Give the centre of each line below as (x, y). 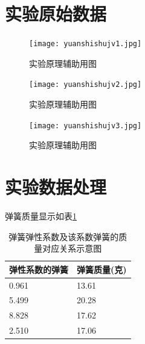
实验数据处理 (56, 187)
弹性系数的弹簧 (39, 269)
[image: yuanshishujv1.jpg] (85, 44)
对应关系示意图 (72, 248)
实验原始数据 (56, 14)
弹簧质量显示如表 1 (41, 216)
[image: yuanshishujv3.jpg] (85, 126)
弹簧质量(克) (102, 269)
